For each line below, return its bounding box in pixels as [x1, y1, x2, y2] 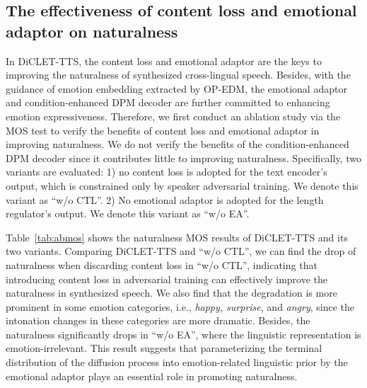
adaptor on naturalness [6, 20, 178, 42]
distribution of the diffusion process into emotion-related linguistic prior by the [6, 355, 348, 370]
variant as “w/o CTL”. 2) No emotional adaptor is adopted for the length [6, 192, 324, 207]
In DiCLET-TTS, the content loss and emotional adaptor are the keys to [6, 53, 322, 68]
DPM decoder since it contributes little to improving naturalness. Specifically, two [6, 150, 361, 165]
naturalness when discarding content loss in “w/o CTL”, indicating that [6, 257, 318, 272]
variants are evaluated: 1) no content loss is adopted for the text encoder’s [6, 164, 327, 179]
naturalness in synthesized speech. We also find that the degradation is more [6, 285, 337, 300]
